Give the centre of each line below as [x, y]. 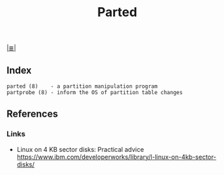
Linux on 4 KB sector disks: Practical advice [80, 149]
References [32, 114]
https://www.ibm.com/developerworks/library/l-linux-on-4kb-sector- [117, 157]
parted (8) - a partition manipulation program [82, 86]
